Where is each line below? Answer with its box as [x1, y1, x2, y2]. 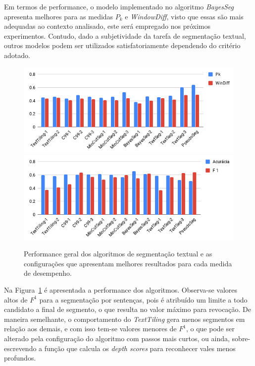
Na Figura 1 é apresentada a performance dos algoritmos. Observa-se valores [4, 284, 238, 295]
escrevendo [4, 343, 37, 353]
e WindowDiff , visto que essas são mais [125, 11, 244, 21]
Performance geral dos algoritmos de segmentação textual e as [24, 248, 212, 259]
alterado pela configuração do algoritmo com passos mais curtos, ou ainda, [4, 333, 230, 343]
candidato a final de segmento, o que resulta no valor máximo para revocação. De [4, 304, 252, 314]
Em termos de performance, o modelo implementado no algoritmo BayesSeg [4, 1, 234, 11]
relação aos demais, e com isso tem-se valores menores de [4, 323, 177, 334]
